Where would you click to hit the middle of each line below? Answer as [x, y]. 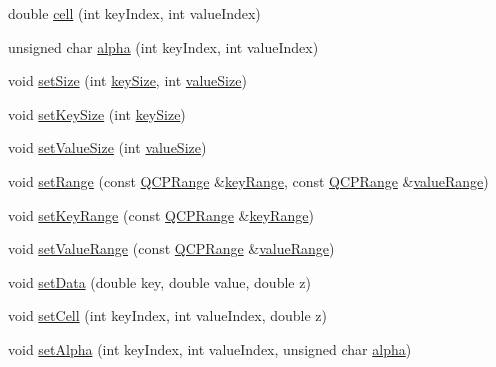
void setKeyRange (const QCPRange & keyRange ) [161, 214]
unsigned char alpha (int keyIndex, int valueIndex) [163, 46]
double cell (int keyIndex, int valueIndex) [134, 13]
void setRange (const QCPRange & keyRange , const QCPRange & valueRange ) [248, 180]
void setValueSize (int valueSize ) [107, 147]
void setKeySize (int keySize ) [97, 113]
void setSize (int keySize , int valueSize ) [127, 80]
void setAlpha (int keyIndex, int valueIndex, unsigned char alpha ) [210, 348]
